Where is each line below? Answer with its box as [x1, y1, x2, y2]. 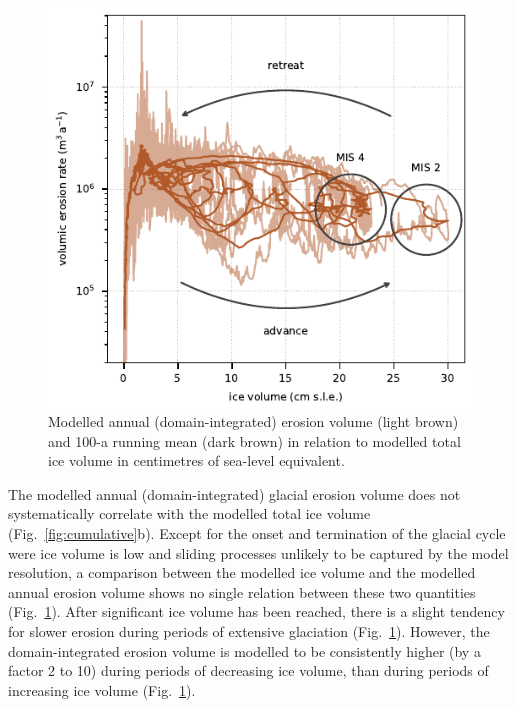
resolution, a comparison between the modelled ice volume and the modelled [8, 562, 476, 583]
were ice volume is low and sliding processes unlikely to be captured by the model [8, 542, 509, 563]
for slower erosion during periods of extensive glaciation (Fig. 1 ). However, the [8, 621, 490, 642]
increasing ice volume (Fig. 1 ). [8, 679, 196, 700]
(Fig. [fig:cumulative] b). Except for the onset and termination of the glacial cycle [8, 523, 506, 544]
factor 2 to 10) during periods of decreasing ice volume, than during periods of [8, 660, 489, 681]
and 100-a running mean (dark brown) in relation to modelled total [48, 430, 461, 451]
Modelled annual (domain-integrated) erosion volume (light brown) [48, 411, 459, 432]
